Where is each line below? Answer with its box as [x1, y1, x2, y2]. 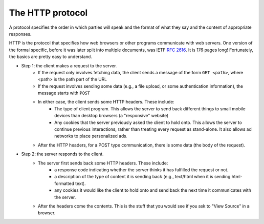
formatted [54, 181, 74, 186]
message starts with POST [38, 90, 90, 96]
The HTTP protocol [9, 7, 88, 18]
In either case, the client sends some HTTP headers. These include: [38, 99, 175, 105]
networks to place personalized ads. [54, 133, 128, 139]
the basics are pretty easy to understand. [9, 54, 92, 60]
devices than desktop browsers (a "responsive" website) [54, 113, 169, 119]
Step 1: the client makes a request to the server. [21, 62, 117, 68]
